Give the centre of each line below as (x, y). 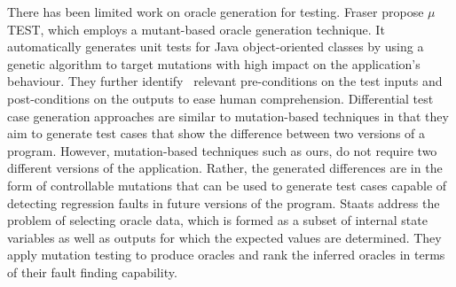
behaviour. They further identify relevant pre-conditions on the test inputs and (225, 81)
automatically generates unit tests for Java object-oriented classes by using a (216, 47)
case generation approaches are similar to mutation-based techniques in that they (228, 116)
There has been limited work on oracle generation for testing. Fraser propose (216, 12)
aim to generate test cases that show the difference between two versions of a (216, 133)
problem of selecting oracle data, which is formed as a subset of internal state (217, 220)
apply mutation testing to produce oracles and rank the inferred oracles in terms (226, 255)
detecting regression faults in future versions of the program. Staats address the (224, 202)
